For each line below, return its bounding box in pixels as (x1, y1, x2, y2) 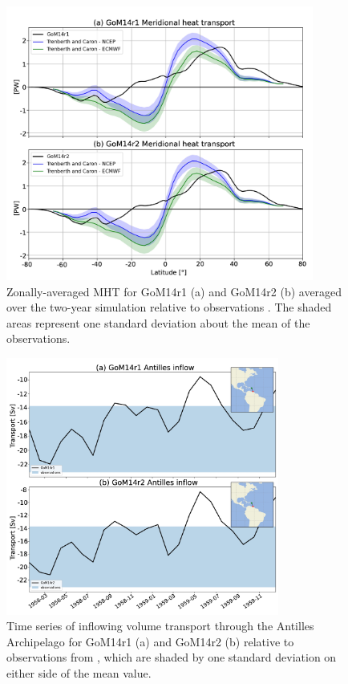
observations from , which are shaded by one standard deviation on (6, 649, 337, 666)
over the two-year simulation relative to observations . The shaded (6, 299, 332, 316)
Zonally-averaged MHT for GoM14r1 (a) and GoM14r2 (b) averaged (6, 283, 342, 299)
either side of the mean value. (6, 664, 152, 681)
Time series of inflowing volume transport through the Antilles (6, 617, 314, 634)
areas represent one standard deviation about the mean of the (6, 314, 310, 331)
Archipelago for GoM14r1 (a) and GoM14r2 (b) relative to (6, 633, 294, 649)
